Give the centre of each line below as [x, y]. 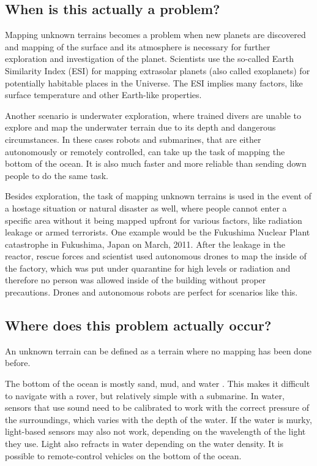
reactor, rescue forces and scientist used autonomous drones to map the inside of [156, 256]
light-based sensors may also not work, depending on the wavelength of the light [155, 431]
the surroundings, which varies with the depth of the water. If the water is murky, [158, 419]
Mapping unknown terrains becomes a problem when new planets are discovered [155, 35]
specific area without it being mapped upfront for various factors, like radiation [154, 220]
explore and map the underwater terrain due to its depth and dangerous [140, 127]
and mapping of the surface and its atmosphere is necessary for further [138, 46]
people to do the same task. [57, 175]
